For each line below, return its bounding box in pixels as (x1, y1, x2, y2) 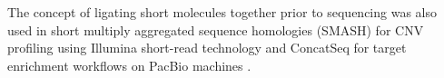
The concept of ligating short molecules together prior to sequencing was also (7, 3, 438, 21)
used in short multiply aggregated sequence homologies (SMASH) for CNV (7, 20, 424, 39)
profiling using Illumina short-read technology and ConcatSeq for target (7, 38, 407, 57)
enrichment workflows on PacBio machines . (7, 55, 252, 74)
